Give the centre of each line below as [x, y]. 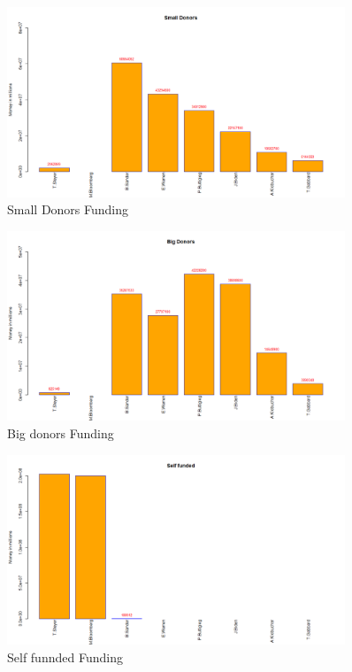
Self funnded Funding [65, 657]
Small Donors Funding [68, 209]
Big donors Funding [61, 433]
